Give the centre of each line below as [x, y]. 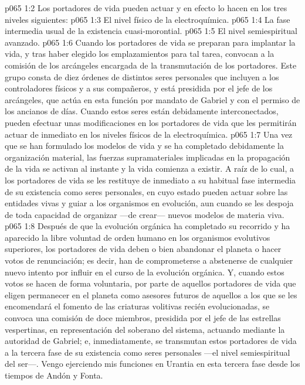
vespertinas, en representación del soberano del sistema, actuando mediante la [145, 329]
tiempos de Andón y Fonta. [54, 375]
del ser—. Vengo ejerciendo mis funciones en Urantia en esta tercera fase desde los [152, 364]
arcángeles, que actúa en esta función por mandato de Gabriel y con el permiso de [152, 99]
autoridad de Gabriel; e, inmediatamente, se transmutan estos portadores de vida [151, 341]
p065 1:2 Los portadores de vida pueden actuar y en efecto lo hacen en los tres [146, 8]
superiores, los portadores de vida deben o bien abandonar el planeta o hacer [143, 249]
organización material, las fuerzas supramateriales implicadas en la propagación [148, 157]
